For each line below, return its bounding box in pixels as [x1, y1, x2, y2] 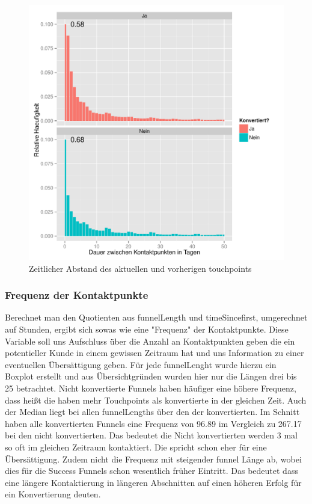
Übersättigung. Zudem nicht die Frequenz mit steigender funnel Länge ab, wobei [5, 452, 302, 465]
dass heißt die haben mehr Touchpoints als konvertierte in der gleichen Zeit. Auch [5, 393, 307, 406]
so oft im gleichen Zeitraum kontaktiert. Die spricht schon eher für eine [5, 440, 267, 453]
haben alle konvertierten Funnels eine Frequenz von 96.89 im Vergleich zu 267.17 [5, 417, 302, 429]
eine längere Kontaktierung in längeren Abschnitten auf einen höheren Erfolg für [5, 476, 302, 488]
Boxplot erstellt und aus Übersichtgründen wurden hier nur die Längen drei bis [5, 370, 297, 383]
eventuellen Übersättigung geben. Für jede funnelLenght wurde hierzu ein [5, 358, 277, 370]
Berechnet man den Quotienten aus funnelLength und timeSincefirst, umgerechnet [5, 311, 308, 324]
